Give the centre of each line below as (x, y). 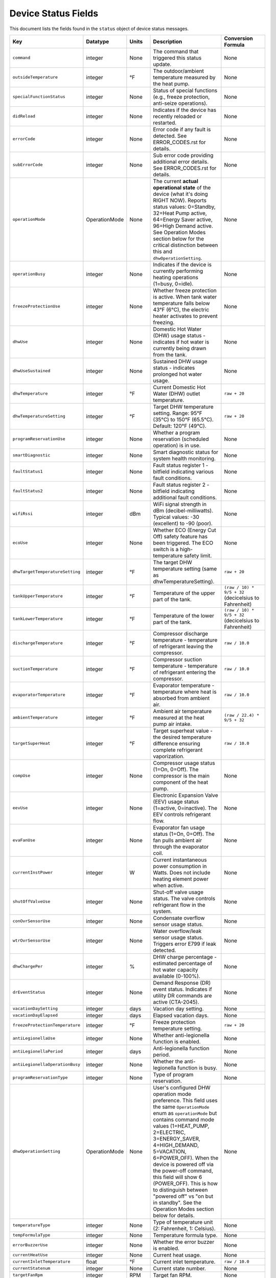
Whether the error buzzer (184, 1242)
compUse (21, 776)
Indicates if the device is (182, 264)
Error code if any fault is (182, 129)
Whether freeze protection (185, 290)
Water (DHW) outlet (177, 394)
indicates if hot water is (181, 341)
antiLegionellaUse (34, 1039)
